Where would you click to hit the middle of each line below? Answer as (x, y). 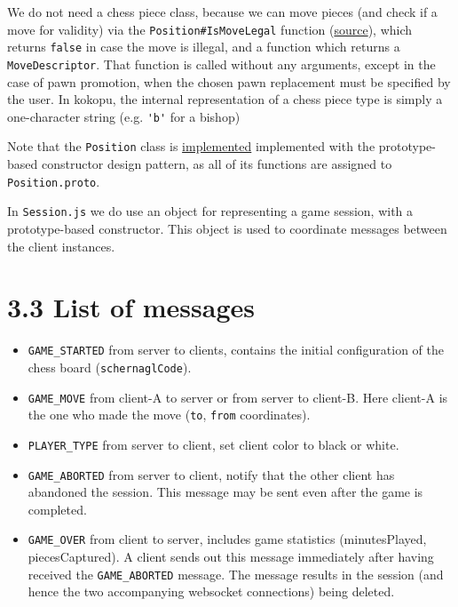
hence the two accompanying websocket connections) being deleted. (211, 591)
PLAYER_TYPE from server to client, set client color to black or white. (213, 444)
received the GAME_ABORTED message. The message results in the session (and (236, 574)
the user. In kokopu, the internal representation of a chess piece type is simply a (225, 99)
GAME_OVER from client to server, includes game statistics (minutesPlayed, (227, 539)
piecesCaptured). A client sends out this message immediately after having (231, 557)
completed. (57, 509)
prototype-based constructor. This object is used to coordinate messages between (227, 228)
